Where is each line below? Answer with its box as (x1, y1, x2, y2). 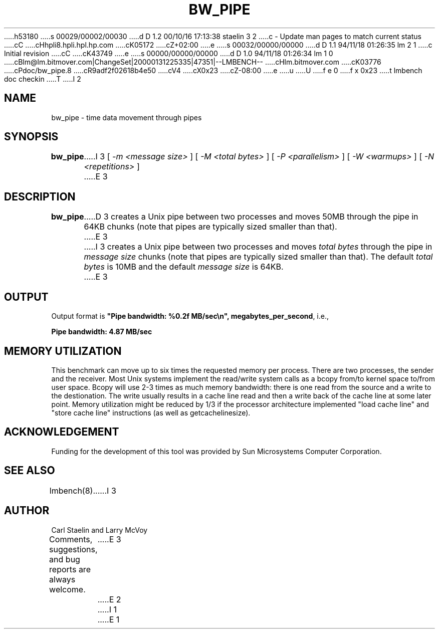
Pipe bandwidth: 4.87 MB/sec (51, 327, 152, 336)
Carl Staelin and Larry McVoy (51, 525, 148, 534)
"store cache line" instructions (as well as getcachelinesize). (51, 408, 251, 417)
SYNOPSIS (4, 130, 59, 143)
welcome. (49, 584, 86, 594)
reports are (49, 564, 91, 574)
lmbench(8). (49, 485, 96, 496)
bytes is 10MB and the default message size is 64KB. (84, 262, 284, 272)
